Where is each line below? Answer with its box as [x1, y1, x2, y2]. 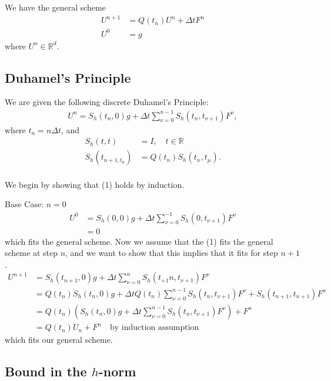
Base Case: [5, 198, 44, 210]
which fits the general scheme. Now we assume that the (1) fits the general [5, 235, 273, 247]
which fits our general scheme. [5, 333, 113, 346]
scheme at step [5, 247, 58, 259]
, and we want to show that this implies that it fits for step [65, 247, 278, 259]
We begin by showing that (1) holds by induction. [5, 178, 185, 190]
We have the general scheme [5, 1, 106, 13]
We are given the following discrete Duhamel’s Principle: [5, 96, 209, 108]
